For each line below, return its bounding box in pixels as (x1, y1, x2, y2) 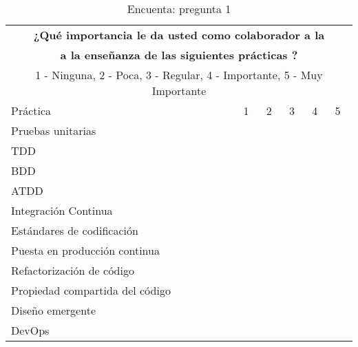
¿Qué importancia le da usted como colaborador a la (33, 27, 325, 43)
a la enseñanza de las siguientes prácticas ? (60, 47, 298, 63)
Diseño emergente (11, 302, 96, 318)
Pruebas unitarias (11, 123, 96, 138)
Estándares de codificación (11, 222, 138, 238)
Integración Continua (11, 202, 113, 218)
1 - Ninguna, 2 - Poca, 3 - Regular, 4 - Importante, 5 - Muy (35, 67, 323, 83)
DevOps (11, 322, 50, 338)
